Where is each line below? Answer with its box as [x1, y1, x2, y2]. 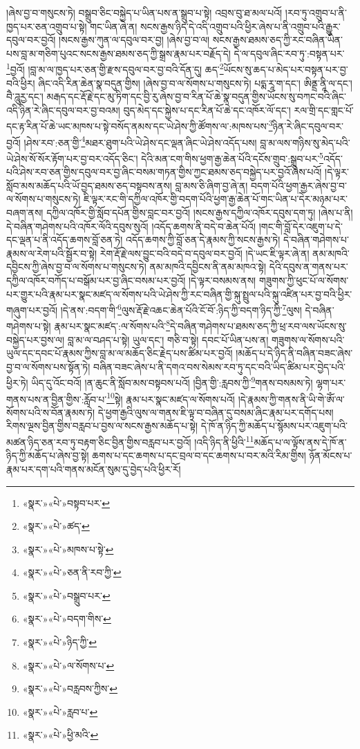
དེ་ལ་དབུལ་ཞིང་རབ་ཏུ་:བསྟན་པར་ [234, 46, 345, 60]
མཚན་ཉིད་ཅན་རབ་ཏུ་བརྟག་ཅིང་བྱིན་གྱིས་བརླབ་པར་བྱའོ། [6, 434, 191, 449]
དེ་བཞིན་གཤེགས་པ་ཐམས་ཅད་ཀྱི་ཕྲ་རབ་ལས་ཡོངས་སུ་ [170, 319, 347, 333]
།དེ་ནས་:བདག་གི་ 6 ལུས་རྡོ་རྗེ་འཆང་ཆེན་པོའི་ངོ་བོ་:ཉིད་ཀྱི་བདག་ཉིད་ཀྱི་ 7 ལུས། [60, 301, 302, 317]
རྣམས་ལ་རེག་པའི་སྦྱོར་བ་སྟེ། [6, 246, 97, 260]
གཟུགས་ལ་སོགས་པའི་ [272, 332, 345, 346]
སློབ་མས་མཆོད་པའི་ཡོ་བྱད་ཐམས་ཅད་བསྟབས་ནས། [6, 178, 172, 192]
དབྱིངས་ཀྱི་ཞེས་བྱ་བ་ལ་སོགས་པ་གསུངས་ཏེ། [6, 259, 146, 274]
